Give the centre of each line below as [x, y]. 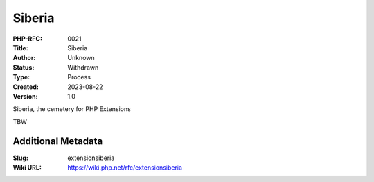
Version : [25, 96]
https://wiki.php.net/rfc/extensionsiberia [125, 167]
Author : [24, 58]
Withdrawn [83, 67]
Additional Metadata [58, 141]
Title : [21, 48]
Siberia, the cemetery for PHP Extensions [72, 109]
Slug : [21, 158]
